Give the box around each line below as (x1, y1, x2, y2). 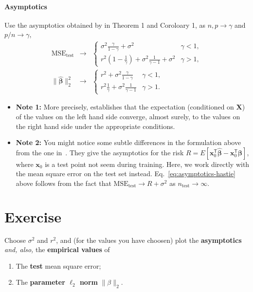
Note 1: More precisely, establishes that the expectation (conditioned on (16, 102, 234, 112)
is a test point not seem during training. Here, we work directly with (45, 159, 250, 169)
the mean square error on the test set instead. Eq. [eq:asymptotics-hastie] (16, 168, 235, 179)
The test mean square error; (16, 260, 101, 271)
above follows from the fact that (16, 178, 111, 188)
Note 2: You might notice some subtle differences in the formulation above (16, 137, 241, 147)
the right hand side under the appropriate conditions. (16, 121, 175, 131)
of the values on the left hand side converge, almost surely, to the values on (16, 111, 240, 121)
